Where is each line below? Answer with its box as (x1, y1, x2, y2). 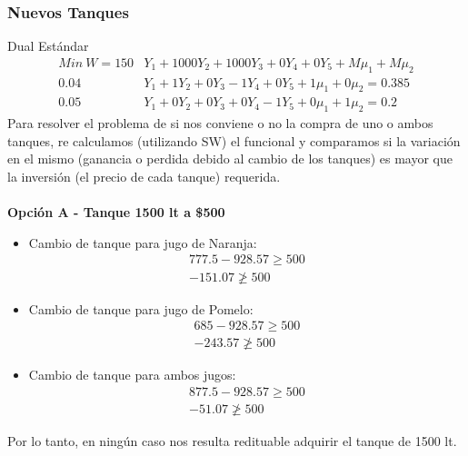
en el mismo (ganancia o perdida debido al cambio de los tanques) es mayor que (7, 149, 453, 168)
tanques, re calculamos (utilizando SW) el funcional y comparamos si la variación (7, 131, 461, 150)
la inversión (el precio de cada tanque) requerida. (7, 167, 281, 186)
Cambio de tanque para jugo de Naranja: (28, 233, 257, 252)
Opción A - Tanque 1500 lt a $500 (7, 203, 225, 222)
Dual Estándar (7, 36, 89, 55)
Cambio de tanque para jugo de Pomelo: (28, 299, 254, 318)
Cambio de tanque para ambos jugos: (28, 365, 236, 384)
